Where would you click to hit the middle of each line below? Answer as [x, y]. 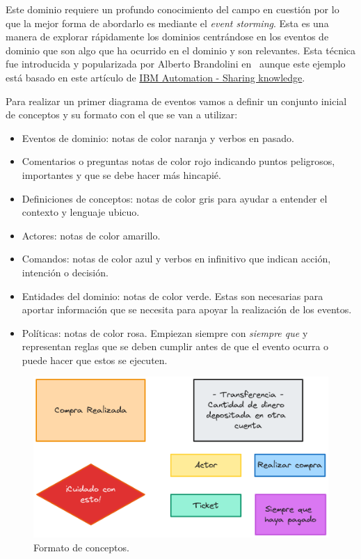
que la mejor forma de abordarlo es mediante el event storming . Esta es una [167, 23]
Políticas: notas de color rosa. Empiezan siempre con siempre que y [165, 332]
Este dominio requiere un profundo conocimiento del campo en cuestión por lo [173, 9]
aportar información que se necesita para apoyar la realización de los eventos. [187, 309]
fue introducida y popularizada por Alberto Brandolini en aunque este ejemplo [176, 64]
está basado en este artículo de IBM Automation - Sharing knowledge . [155, 77]
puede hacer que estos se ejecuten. [95, 360]
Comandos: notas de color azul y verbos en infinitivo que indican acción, [176, 259]
